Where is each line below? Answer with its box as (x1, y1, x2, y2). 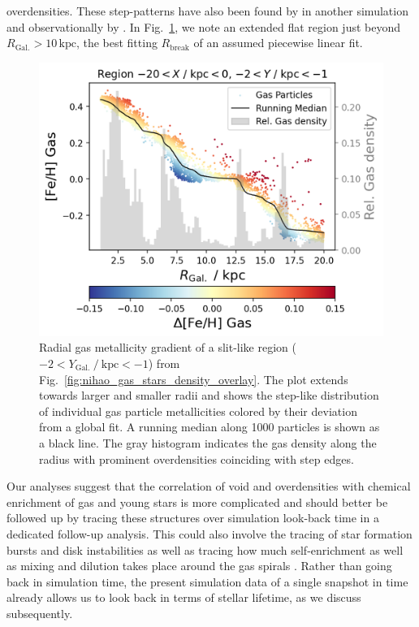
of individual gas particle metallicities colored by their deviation (39, 402, 357, 419)
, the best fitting (76, 34, 158, 51)
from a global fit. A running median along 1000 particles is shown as (39, 418, 380, 435)
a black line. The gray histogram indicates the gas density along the (39, 434, 377, 451)
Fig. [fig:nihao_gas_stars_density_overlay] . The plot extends (39, 370, 348, 387)
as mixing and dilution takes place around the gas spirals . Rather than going (6, 557, 392, 574)
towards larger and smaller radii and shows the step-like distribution (39, 387, 379, 404)
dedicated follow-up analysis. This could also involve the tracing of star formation (6, 525, 413, 542)
